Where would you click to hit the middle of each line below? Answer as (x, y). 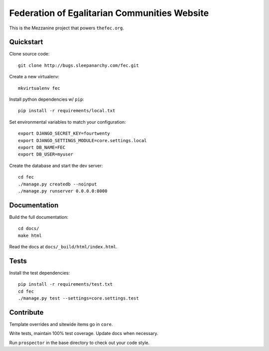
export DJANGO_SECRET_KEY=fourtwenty (64, 134)
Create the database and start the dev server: (56, 166)
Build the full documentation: (39, 217)
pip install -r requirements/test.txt (66, 284)
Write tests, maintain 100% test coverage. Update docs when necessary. (84, 334)
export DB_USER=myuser (46, 154)
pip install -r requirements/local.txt (67, 111)
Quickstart (26, 42)
